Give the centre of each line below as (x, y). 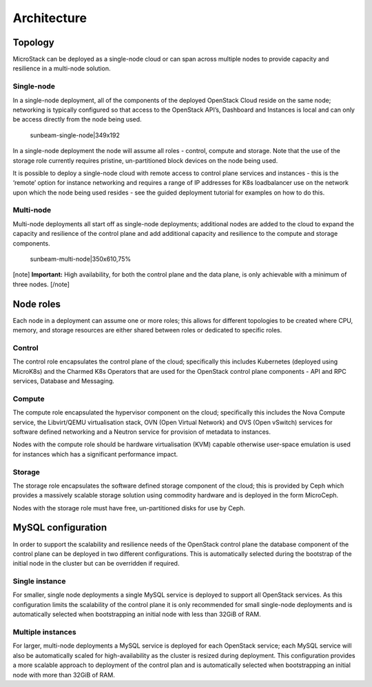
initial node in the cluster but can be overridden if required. (96, 564)
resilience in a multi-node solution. (62, 68)
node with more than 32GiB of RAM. (64, 675)
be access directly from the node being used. (77, 119)
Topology (33, 42)
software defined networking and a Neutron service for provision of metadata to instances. (142, 432)
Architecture (50, 18)
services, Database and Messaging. (64, 381)
